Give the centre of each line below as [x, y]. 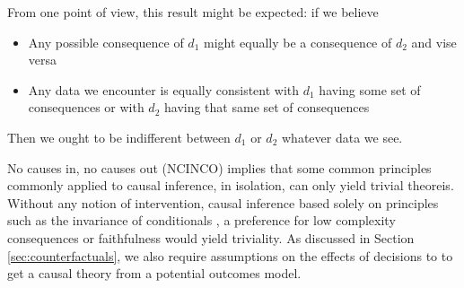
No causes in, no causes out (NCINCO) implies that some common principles [219, 167]
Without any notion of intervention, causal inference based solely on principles [223, 202]
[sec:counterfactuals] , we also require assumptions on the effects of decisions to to [230, 255]
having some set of [370, 89]
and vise [434, 42]
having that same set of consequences [267, 107]
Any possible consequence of [106, 42]
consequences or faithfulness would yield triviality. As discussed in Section [211, 237]
